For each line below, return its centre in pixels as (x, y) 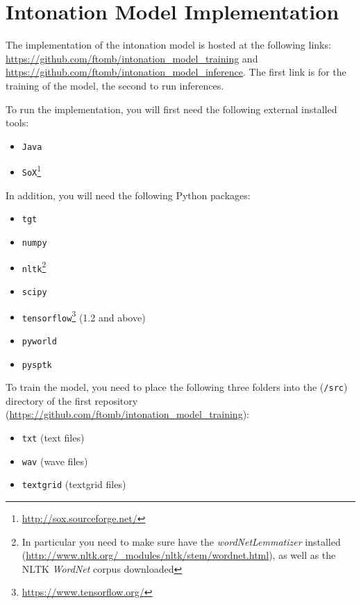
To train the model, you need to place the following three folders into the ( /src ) (177, 387)
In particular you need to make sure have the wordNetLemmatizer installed (181, 541)
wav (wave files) (55, 461)
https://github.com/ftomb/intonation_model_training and (132, 58)
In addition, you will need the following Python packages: (128, 195)
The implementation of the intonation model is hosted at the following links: (168, 45)
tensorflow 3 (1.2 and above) (84, 316)
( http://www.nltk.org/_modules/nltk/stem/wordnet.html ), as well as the (179, 555)
